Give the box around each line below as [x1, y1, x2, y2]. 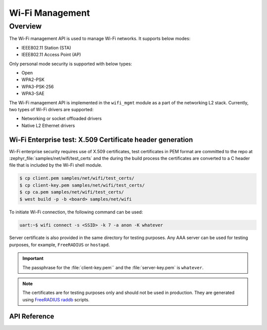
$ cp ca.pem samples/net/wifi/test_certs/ [19, 189, 124, 195]
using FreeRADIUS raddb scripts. [22, 296, 90, 302]
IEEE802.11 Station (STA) [21, 44, 71, 50]
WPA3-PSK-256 [21, 83, 54, 89]
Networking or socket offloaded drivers [21, 116, 102, 122]
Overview [9, 22, 42, 31]
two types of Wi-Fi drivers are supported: [9, 106, 94, 112]
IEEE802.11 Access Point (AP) [21, 52, 81, 58]
